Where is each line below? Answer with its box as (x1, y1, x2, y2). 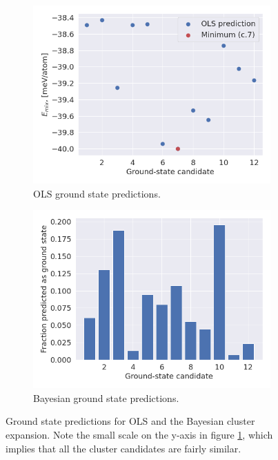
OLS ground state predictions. (33, 186, 161, 200)
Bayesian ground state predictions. (33, 390, 179, 405)
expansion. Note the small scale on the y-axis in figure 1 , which (6, 427, 273, 441)
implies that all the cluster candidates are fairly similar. (6, 441, 241, 455)
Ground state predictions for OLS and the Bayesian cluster (6, 414, 255, 428)
